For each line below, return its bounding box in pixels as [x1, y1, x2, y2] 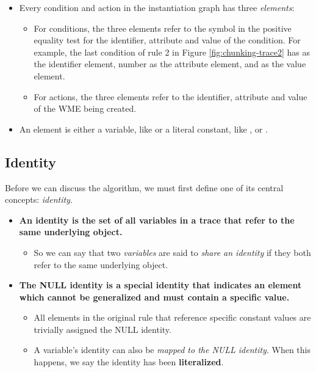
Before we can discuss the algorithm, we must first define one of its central [5, 181, 284, 194]
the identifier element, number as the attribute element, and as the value [34, 57, 306, 70]
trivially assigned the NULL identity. [34, 323, 171, 335]
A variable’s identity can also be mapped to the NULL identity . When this [34, 343, 311, 356]
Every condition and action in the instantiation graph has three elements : [19, 1, 295, 13]
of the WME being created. [34, 102, 137, 115]
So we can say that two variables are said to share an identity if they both [34, 246, 311, 258]
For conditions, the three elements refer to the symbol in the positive [34, 21, 292, 34]
